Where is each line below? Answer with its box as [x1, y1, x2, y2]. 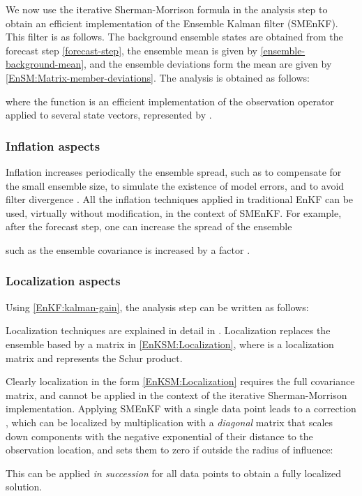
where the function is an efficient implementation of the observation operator [6, 93, 334, 108]
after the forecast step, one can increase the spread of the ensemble [6, 219, 292, 234]
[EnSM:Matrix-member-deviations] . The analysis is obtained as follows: [6, 70, 310, 84]
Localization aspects [6, 272, 121, 290]
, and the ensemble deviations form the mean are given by [84, 57, 332, 71]
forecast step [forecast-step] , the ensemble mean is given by [6, 43, 257, 57]
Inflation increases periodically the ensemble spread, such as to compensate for [6, 164, 342, 179]
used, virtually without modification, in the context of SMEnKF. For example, [6, 205, 342, 220]
